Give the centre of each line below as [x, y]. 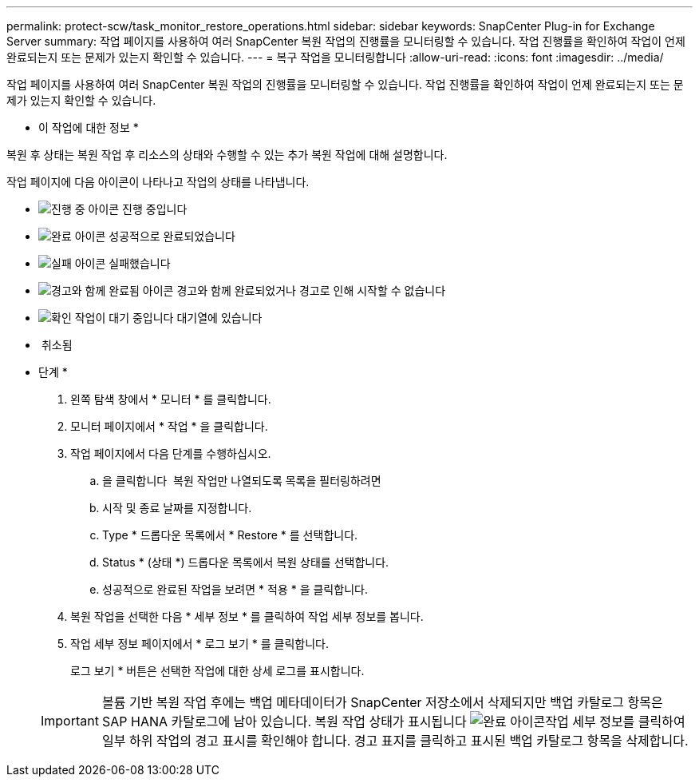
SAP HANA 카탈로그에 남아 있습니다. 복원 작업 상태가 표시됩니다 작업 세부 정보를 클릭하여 [393, 721]
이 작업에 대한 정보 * [89, 127]
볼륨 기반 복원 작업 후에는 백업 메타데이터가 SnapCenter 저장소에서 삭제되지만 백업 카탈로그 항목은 [382, 702]
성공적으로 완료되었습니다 [172, 236]
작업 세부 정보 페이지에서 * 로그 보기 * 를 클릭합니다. [199, 644]
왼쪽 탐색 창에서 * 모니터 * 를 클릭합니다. [171, 399]
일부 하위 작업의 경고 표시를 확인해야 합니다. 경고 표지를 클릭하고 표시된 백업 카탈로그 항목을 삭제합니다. [395, 741]
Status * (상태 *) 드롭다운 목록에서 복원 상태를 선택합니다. [246, 562]
